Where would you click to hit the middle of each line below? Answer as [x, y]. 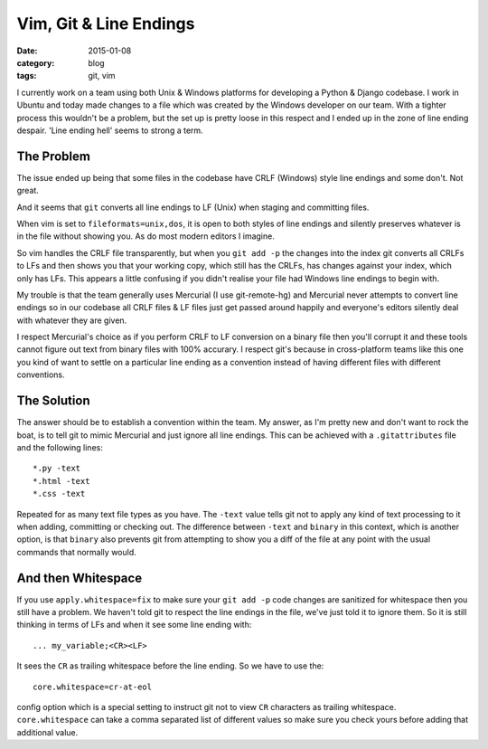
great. [28, 191]
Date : [27, 51]
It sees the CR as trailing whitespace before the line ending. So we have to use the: [170, 666]
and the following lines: [60, 447]
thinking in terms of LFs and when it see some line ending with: [134, 625]
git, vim [102, 76]
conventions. [41, 374]
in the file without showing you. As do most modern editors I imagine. [145, 236]
